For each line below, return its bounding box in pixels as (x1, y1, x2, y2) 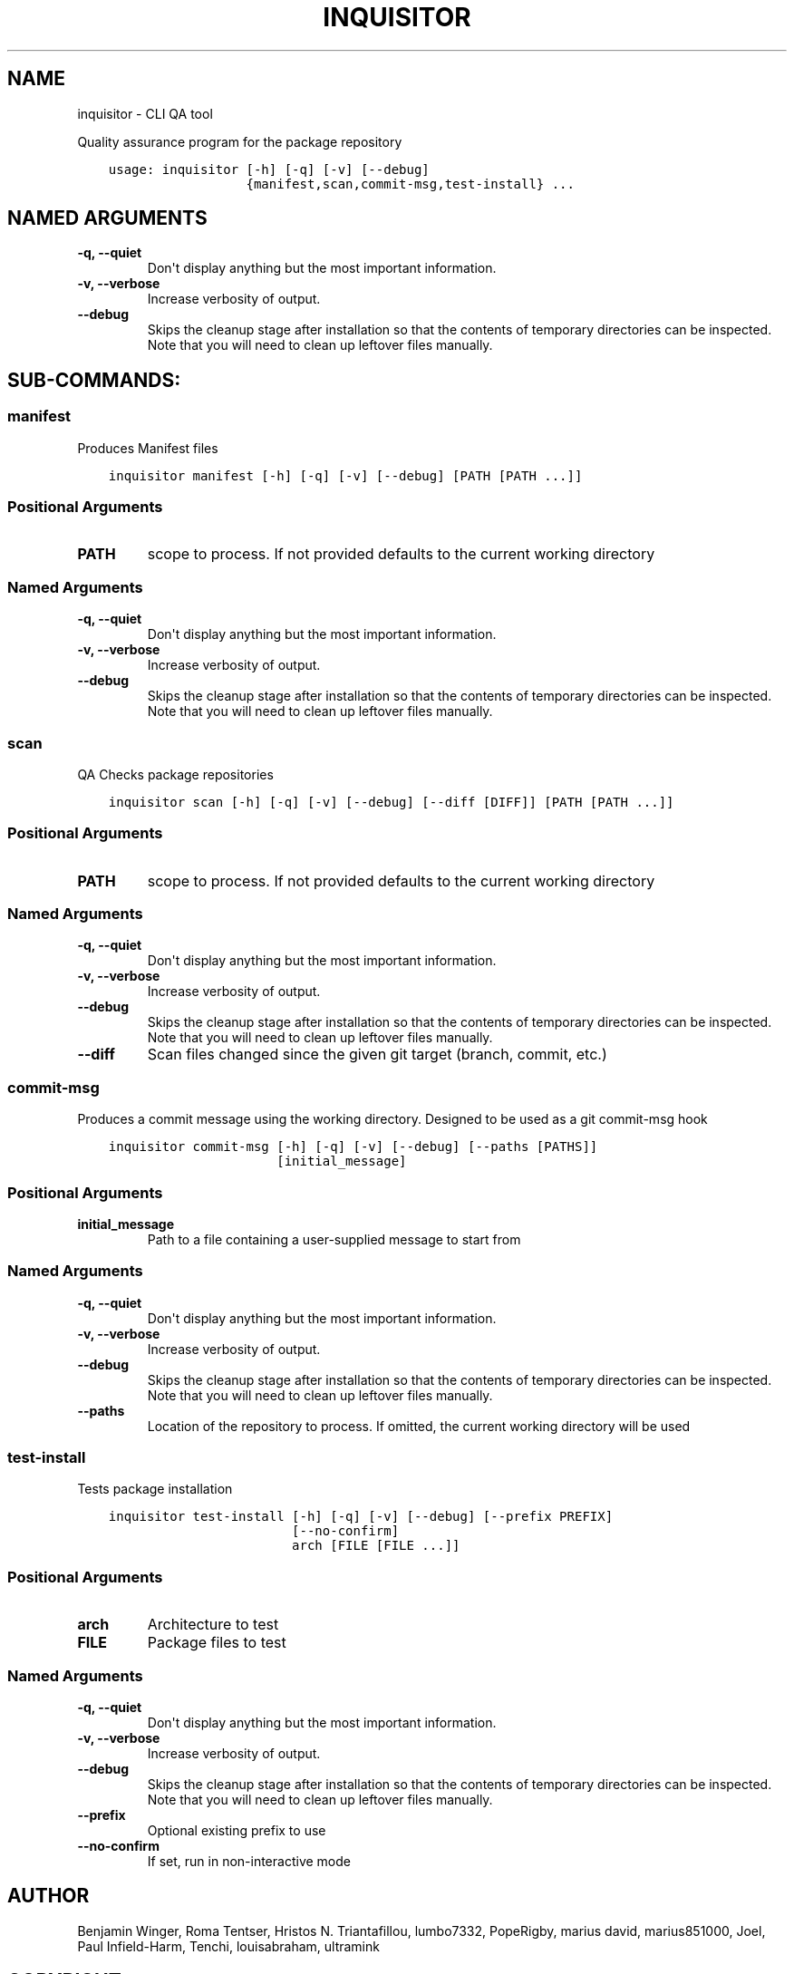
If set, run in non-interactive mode (147, 1853, 351, 1869)
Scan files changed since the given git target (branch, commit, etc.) (147, 1045, 607, 1064)
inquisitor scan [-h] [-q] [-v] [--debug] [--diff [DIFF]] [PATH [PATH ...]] (108, 794, 674, 809)
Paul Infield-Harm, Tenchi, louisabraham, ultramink (77, 1938, 380, 1954)
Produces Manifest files (77, 440, 218, 456)
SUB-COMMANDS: (7, 368, 181, 392)
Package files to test (147, 1633, 286, 1652)
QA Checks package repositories (77, 766, 274, 782)
